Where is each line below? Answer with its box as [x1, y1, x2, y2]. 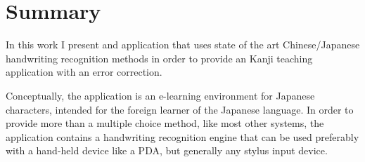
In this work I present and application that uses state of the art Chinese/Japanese [6, 37, 360, 52]
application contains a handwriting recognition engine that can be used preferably [6, 129, 359, 144]
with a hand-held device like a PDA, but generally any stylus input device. [6, 143, 328, 158]
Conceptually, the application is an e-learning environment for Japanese [6, 88, 315, 102]
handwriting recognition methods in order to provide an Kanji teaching [6, 50, 313, 65]
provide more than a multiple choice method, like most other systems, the [6, 116, 324, 130]
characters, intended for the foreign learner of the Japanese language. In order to [6, 102, 354, 116]
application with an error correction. [6, 65, 162, 79]
